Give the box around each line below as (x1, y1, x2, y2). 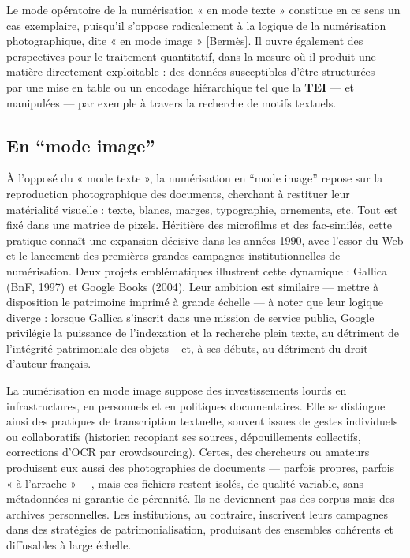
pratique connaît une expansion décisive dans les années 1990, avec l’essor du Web (6, 231, 404, 248)
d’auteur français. (6, 355, 91, 372)
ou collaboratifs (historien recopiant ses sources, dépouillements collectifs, (6, 428, 361, 444)
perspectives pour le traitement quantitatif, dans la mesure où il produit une (6, 47, 376, 64)
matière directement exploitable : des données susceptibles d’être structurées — (6, 63, 390, 80)
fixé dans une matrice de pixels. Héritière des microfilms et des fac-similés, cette (6, 216, 393, 233)
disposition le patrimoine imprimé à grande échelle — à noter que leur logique (6, 294, 383, 310)
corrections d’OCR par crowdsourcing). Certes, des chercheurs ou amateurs (6, 444, 370, 460)
